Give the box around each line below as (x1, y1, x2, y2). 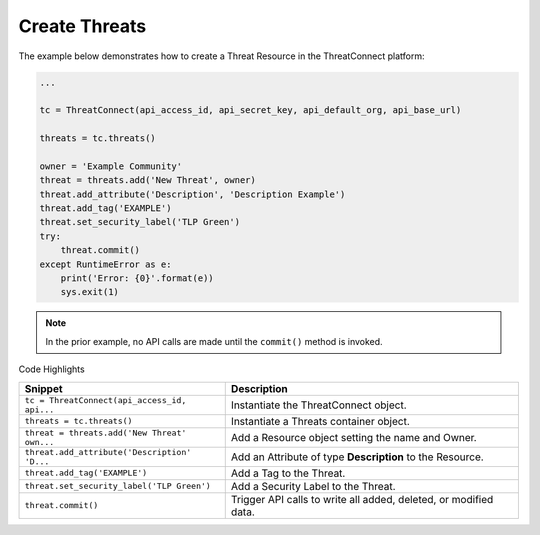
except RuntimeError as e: (39, 258, 172, 270)
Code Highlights (18, 363, 85, 375)
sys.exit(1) (60, 286, 120, 298)
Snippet (24, 381, 64, 395)
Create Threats (18, 15, 147, 37)
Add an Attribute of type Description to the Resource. (230, 450, 484, 464)
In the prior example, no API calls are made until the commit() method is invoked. (45, 335, 384, 347)
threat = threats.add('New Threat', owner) (39, 175, 257, 186)
